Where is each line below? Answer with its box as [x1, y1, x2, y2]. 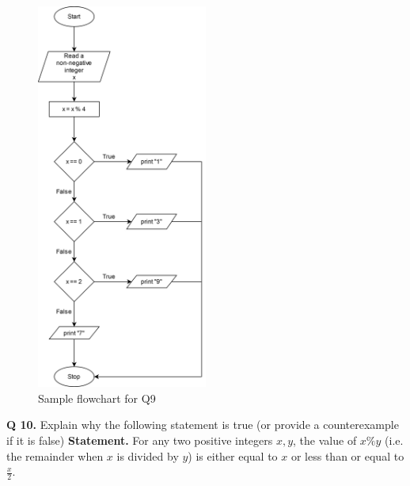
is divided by [116, 447, 179, 464]
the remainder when [6, 447, 104, 464]
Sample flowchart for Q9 [38, 389, 156, 406]
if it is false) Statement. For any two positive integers [6, 432, 273, 449]
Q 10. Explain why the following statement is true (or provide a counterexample [6, 416, 399, 433]
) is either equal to [188, 447, 278, 464]
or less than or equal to [290, 447, 404, 464]
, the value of [293, 432, 357, 449]
